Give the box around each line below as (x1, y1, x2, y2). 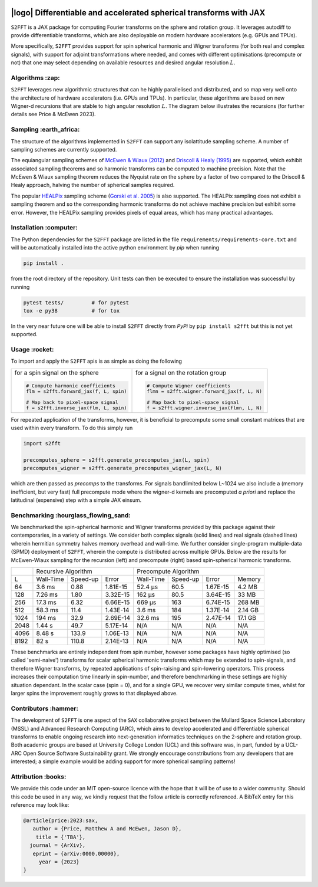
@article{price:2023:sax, (23, 817, 98, 824)
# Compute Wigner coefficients (146, 382, 231, 389)
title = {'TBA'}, (35, 833, 86, 840)
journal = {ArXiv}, (29, 842, 86, 849)
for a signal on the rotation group (135, 369, 227, 377)
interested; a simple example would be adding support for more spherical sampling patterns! (11, 758, 236, 765)
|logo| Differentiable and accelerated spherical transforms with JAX (11, 8, 266, 18)
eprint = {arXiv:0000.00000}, (32, 850, 120, 857)
